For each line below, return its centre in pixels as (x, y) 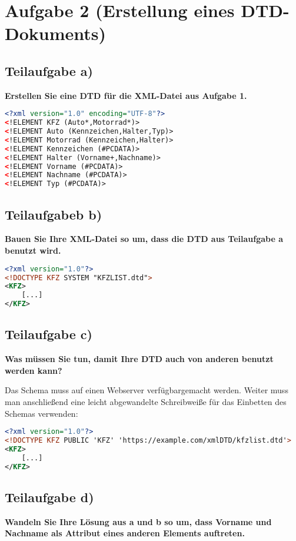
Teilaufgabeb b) (54, 214)
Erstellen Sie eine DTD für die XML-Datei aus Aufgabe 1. (126, 95)
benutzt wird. (33, 250)
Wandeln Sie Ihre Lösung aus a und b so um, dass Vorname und (138, 521)
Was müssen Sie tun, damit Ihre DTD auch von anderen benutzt (139, 359)
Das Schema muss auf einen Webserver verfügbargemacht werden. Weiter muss (147, 390)
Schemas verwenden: (41, 413)
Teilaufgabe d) (49, 497)
